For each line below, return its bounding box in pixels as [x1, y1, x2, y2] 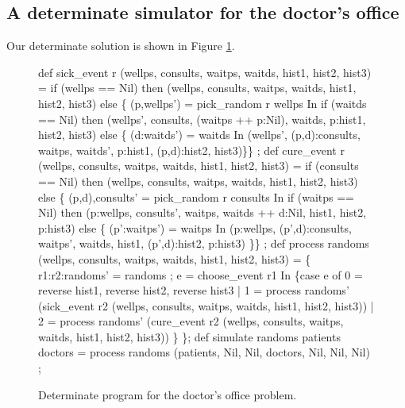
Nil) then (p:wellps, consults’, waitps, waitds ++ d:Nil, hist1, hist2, [38, 204, 367, 221]
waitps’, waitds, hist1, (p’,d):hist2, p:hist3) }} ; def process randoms [38, 235, 369, 252]
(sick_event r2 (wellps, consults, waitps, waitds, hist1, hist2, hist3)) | [38, 297, 374, 314]
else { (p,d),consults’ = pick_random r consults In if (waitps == [38, 188, 354, 205]
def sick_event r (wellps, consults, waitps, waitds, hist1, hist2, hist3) [38, 64, 372, 80]
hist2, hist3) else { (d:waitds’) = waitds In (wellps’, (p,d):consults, [38, 126, 361, 143]
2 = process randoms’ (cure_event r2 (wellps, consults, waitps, [38, 313, 344, 329]
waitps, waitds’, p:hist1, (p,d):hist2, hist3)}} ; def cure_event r [38, 141, 345, 158]
